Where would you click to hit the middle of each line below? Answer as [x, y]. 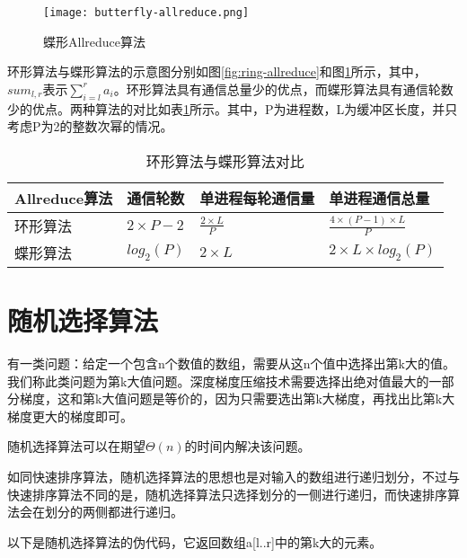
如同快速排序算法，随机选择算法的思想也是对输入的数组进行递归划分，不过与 [233, 476]
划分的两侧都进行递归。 [114, 512]
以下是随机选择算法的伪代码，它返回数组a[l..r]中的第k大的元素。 [195, 541]
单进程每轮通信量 [257, 198]
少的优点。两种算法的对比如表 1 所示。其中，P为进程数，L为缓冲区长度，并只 [233, 108]
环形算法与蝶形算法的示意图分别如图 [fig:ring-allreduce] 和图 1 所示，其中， [217, 71]
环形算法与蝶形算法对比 [225, 161]
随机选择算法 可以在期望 [76, 446]
